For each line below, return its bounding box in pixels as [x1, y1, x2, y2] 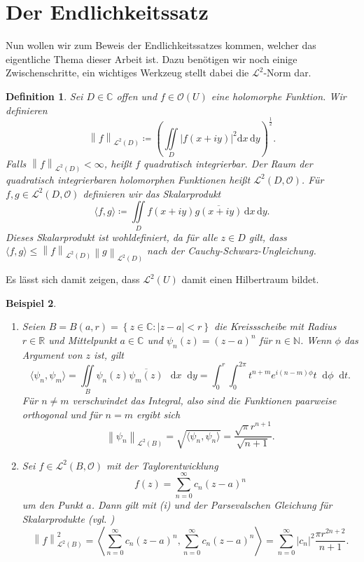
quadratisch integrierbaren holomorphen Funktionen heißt [6, 172, 251, 186]
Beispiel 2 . [6, 295, 57, 310]
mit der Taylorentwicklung [106, 458, 218, 472]
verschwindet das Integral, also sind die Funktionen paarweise [72, 393, 337, 408]
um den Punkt [22, 498, 83, 512]
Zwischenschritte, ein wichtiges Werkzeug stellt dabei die [6, 65, 249, 80]
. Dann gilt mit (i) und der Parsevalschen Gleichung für [91, 498, 332, 512]
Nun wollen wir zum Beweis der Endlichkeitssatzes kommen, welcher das [6, 38, 316, 53]
